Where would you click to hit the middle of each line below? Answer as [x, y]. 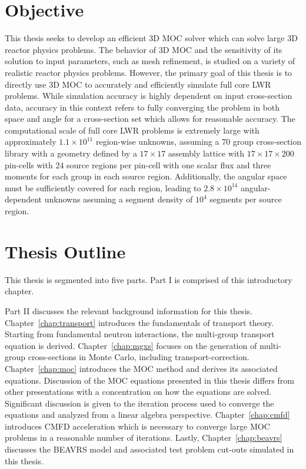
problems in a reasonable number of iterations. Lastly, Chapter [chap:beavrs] [144, 438]
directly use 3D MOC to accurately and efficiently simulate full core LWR [138, 84]
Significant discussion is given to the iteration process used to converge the [139, 403]
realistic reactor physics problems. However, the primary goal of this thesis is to [149, 72]
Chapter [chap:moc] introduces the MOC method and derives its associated [141, 368]
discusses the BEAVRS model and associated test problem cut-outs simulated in [149, 449]
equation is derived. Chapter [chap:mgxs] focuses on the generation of [131, 345]
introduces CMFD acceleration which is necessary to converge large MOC [137, 426]
